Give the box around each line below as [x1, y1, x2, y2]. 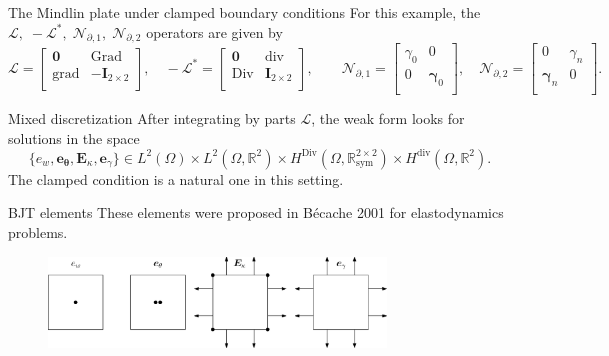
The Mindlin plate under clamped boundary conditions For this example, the [8, 2, 481, 22]
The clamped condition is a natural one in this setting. [8, 168, 344, 189]
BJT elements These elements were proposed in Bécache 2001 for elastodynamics [8, 202, 504, 223]
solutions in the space [8, 127, 140, 148]
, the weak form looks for [311, 108, 465, 129]
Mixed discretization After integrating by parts [8, 108, 296, 129]
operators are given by [146, 21, 283, 42]
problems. [8, 221, 68, 242]
